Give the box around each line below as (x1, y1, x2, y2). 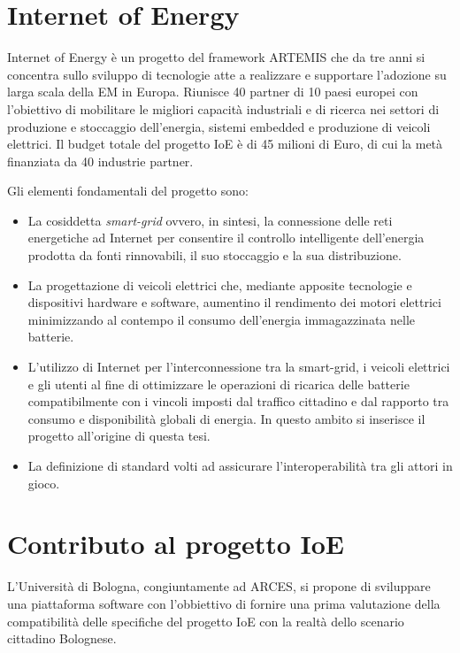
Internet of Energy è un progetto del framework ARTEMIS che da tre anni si (7, 48, 425, 66)
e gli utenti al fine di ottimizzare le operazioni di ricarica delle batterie (27, 374, 410, 393)
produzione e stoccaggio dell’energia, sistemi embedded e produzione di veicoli (7, 117, 431, 135)
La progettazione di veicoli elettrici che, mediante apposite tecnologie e (27, 275, 412, 294)
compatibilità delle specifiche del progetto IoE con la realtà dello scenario (7, 611, 404, 630)
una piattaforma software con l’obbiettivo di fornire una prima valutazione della (7, 594, 441, 612)
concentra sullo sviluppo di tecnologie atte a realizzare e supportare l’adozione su (7, 65, 447, 83)
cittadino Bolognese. (7, 629, 117, 648)
